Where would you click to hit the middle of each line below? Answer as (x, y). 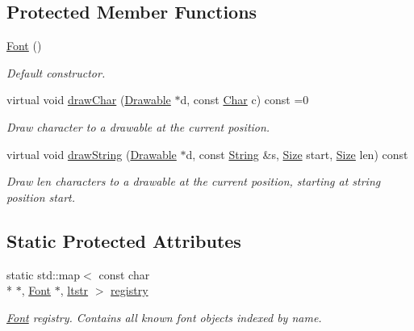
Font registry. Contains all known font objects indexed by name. (164, 317)
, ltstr (74, 290)
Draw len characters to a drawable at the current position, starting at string (194, 181)
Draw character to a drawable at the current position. (138, 126)
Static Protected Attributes (124, 240)
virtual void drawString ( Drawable (92, 154)
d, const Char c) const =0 (245, 100)
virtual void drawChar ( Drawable (89, 100)
